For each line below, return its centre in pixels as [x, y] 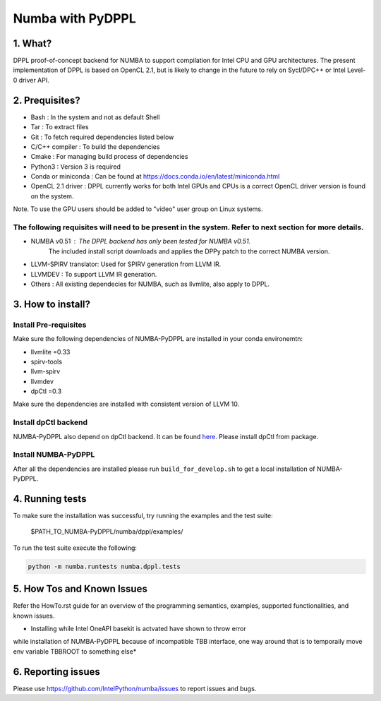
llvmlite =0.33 [50, 352]
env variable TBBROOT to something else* [75, 651]
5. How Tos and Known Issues [80, 589]
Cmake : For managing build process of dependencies [109, 157]
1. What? [32, 43]
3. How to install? [52, 304]
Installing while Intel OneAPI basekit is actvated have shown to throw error [139, 629]
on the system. [52, 196]
